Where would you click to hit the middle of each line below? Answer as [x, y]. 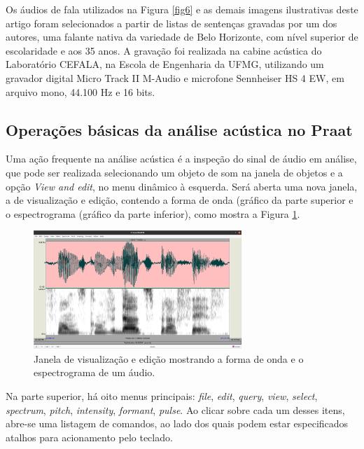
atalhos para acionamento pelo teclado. [89, 437]
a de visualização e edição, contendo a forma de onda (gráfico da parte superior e [180, 200]
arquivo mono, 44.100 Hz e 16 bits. [80, 91]
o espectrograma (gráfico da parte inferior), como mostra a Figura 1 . [153, 213]
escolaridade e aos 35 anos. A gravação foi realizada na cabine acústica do [164, 50]
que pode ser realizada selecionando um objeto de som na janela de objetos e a [174, 172]
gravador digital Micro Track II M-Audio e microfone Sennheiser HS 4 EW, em [175, 77]
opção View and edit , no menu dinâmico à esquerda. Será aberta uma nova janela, [182, 186]
